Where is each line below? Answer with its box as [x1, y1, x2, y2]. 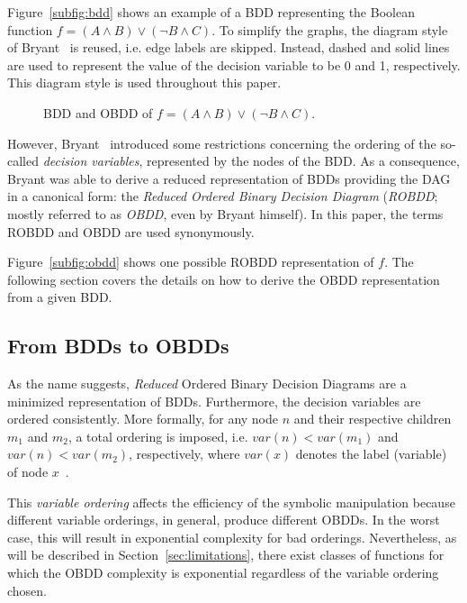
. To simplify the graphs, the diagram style [211, 20, 448, 39]
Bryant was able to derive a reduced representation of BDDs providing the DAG [7, 169, 451, 187]
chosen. [7, 580, 48, 599]
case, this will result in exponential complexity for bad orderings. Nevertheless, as [7, 527, 457, 546]
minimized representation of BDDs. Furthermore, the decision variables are [7, 391, 421, 410]
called [7, 151, 39, 170]
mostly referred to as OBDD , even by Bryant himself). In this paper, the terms [7, 204, 444, 223]
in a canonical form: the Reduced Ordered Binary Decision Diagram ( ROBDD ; [7, 187, 438, 206]
